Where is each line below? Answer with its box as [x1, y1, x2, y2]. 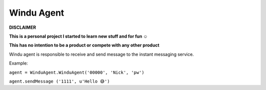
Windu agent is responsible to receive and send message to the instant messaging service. [9, 51, 194, 57]
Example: [9, 60, 28, 66]
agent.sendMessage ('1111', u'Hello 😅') [9, 78, 110, 84]
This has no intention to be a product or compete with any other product [9, 42, 160, 48]
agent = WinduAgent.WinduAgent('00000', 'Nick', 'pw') [9, 69, 145, 75]
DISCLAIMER [9, 24, 36, 30]
